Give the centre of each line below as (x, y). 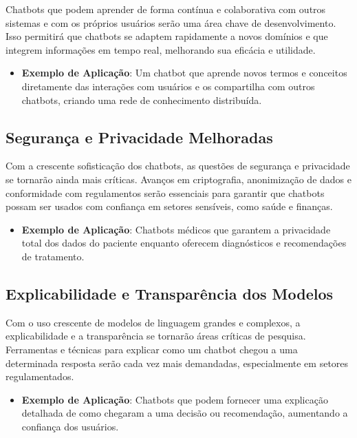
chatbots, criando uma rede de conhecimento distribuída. (142, 100)
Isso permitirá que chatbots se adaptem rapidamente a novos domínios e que (167, 36)
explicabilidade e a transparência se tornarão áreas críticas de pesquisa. (156, 336)
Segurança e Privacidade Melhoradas (139, 137)
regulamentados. (40, 376)
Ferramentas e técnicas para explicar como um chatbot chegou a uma (152, 349)
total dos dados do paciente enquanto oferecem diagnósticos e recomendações (184, 243)
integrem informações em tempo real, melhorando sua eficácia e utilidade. (161, 49)
